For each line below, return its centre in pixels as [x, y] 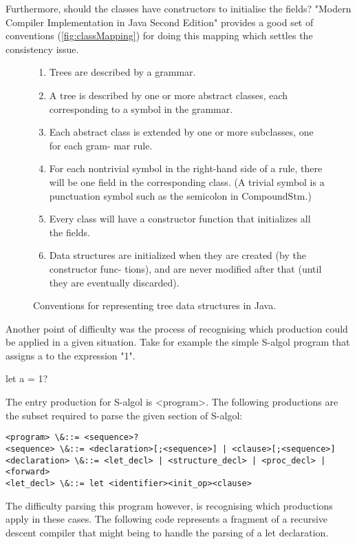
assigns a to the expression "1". [71, 355]
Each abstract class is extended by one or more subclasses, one [181, 132]
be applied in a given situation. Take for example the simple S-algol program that [178, 342]
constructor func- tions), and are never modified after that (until [185, 268]
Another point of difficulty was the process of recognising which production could [177, 328]
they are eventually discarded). [114, 282]
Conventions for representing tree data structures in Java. [155, 305]
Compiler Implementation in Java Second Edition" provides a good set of [160, 22]
